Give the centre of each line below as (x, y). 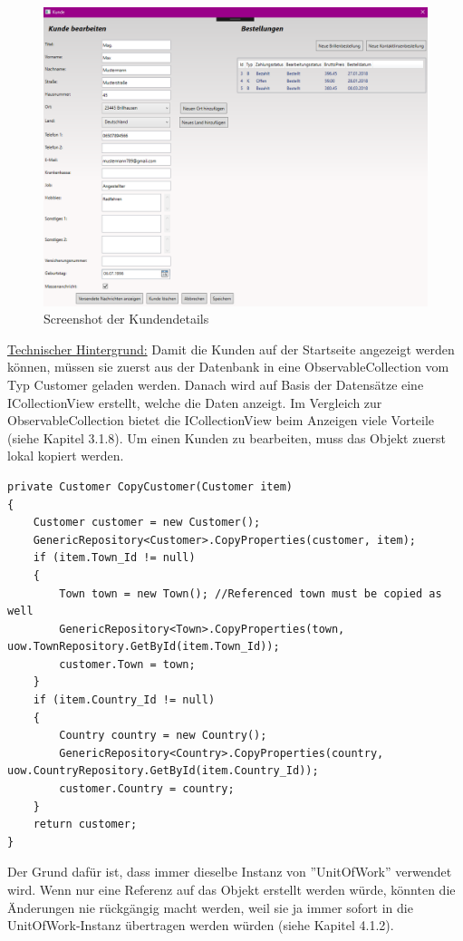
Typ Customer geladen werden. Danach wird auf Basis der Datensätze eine (216, 384)
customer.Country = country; (147, 789)
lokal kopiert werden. (66, 456)
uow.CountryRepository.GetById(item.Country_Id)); (163, 771)
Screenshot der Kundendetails (126, 319)
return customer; (85, 825)
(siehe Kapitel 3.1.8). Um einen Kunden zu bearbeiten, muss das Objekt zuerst (227, 437)
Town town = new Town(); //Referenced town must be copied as (251, 593)
